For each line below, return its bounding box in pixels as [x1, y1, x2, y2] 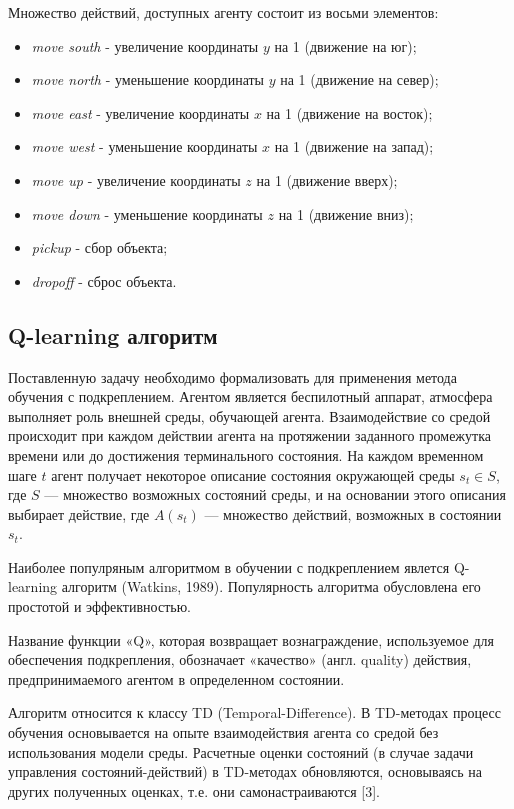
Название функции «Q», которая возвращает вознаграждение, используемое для [8, 629, 494, 650]
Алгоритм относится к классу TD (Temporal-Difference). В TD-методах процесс [8, 702, 501, 723]
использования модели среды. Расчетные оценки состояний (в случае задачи [8, 741, 474, 762]
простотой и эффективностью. [8, 596, 191, 617]
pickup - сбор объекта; [31, 237, 168, 258]
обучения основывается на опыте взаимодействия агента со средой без [8, 722, 439, 743]
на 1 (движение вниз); [278, 203, 414, 224]
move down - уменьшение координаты [31, 203, 263, 224]
